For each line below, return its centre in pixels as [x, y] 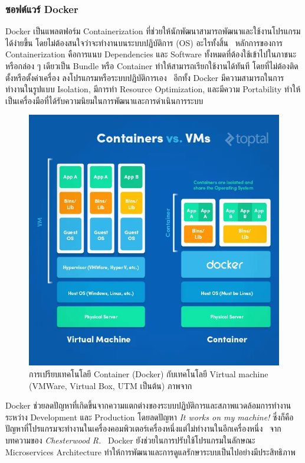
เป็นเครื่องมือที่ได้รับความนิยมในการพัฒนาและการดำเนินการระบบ [104, 100]
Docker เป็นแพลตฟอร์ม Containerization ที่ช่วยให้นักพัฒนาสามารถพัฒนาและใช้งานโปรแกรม [153, 31]
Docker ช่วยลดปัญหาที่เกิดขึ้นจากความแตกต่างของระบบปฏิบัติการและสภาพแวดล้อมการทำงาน [148, 405]
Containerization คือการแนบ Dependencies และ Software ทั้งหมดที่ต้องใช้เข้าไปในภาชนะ [151, 54]
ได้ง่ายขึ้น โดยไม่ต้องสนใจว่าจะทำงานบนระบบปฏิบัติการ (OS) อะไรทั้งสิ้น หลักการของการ [144, 42]
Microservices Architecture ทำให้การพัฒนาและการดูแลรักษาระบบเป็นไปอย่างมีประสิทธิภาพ [150, 451]
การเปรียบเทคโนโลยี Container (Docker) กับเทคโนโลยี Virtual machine [149, 373]
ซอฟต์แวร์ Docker [42, 9]
